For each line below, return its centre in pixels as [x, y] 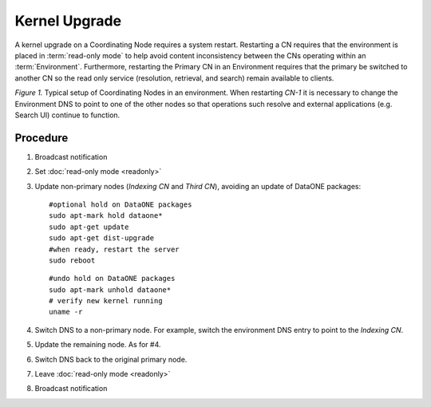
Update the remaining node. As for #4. [98, 345]
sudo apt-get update [89, 227]
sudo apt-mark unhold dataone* [110, 290]
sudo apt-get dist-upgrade [102, 238]
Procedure [42, 138]
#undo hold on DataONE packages [112, 279]
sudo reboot [72, 260]
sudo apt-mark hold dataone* [106, 216]
